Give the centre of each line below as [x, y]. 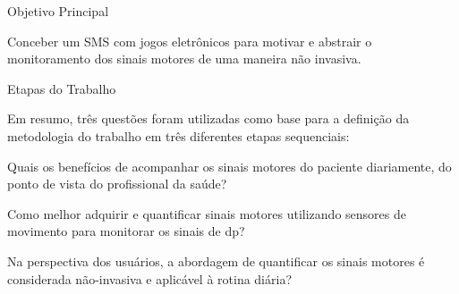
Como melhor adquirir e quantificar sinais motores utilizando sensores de [207, 213]
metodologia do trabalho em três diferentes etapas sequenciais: [178, 135]
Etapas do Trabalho [62, 88]
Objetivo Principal [58, 11]
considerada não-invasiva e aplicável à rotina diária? [149, 278]
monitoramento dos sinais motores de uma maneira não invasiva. [184, 59]
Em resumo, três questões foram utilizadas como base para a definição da [208, 118]
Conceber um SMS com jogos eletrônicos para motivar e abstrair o [190, 41]
